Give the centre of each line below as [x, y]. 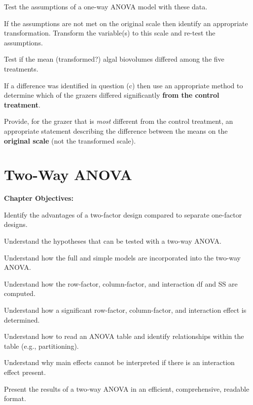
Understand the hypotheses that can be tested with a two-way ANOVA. [113, 241]
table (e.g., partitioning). [41, 346]
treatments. [21, 68]
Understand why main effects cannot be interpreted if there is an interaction [119, 362]
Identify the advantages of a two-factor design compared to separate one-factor [123, 214]
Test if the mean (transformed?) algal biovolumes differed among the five [114, 59]
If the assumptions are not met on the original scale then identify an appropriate [126, 23]
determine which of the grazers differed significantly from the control [112, 95]
